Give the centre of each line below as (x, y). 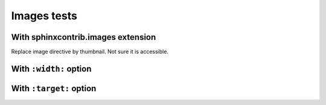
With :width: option (51, 68)
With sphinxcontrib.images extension (84, 37)
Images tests (44, 16)
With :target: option (54, 88)
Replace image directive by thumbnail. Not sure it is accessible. (90, 52)
